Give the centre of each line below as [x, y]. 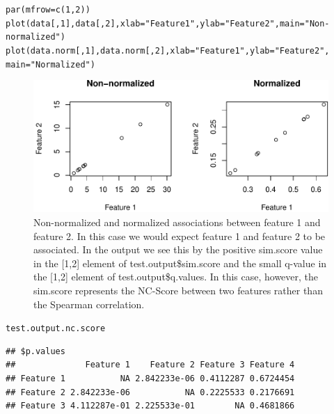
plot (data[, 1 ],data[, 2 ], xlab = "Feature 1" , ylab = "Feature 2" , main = [155, 23]
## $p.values [35, 351]
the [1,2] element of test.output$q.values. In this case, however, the [176, 277]
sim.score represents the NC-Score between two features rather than [178, 290]
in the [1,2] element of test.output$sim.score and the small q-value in [180, 263]
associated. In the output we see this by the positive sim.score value [178, 249]
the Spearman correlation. [89, 304]
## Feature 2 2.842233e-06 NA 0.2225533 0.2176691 [150, 392]
